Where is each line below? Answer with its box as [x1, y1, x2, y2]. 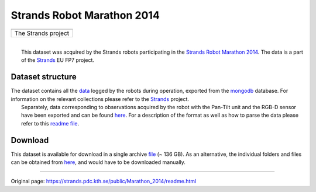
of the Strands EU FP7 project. [21, 57, 95, 64]
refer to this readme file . [21, 120, 80, 127]
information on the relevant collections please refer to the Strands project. [11, 95, 190, 102]
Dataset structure [11, 72, 77, 82]
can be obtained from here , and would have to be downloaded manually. [11, 159, 186, 166]
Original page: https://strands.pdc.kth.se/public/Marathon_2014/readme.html [11, 178, 197, 185]
